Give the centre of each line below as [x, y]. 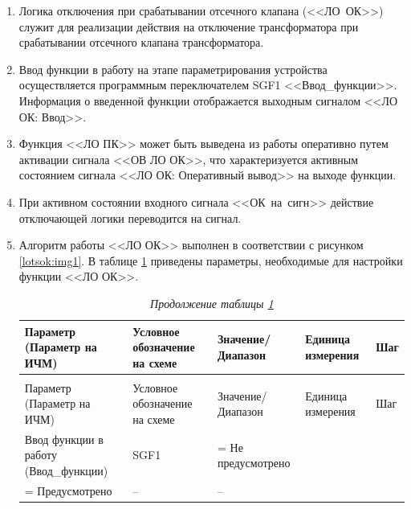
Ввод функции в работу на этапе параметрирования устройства [173, 69]
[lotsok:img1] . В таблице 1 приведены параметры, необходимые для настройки [211, 260]
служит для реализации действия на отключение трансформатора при [189, 26]
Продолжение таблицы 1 [212, 303]
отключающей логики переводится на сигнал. [130, 218]
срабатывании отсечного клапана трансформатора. [141, 42]
